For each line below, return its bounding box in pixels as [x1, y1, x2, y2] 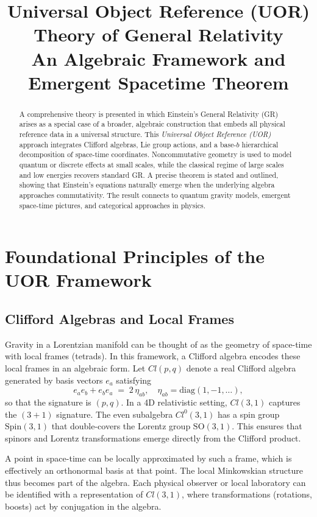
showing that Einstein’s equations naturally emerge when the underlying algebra [19, 180, 275, 190]
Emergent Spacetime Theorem [28, 69, 289, 94]
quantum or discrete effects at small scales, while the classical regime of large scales [19, 160, 284, 170]
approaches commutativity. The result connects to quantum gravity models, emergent [19, 189, 291, 200]
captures [268, 396, 301, 409]
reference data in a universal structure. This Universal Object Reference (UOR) [19, 129, 271, 139]
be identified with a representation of [5, 488, 143, 501]
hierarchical [241, 139, 279, 149]
